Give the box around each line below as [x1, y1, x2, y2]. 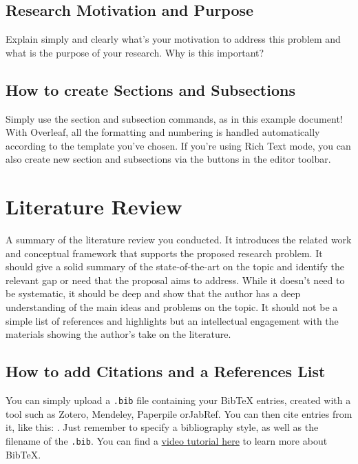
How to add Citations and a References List [6, 361, 326, 382]
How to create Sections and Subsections [6, 79, 295, 100]
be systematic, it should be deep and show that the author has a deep [6, 286, 301, 301]
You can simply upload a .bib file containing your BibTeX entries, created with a [6, 393, 351, 407]
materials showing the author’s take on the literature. [6, 327, 231, 341]
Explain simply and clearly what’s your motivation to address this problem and [6, 32, 341, 46]
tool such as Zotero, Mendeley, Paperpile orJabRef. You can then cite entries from [6, 406, 352, 421]
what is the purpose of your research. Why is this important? [6, 45, 264, 59]
